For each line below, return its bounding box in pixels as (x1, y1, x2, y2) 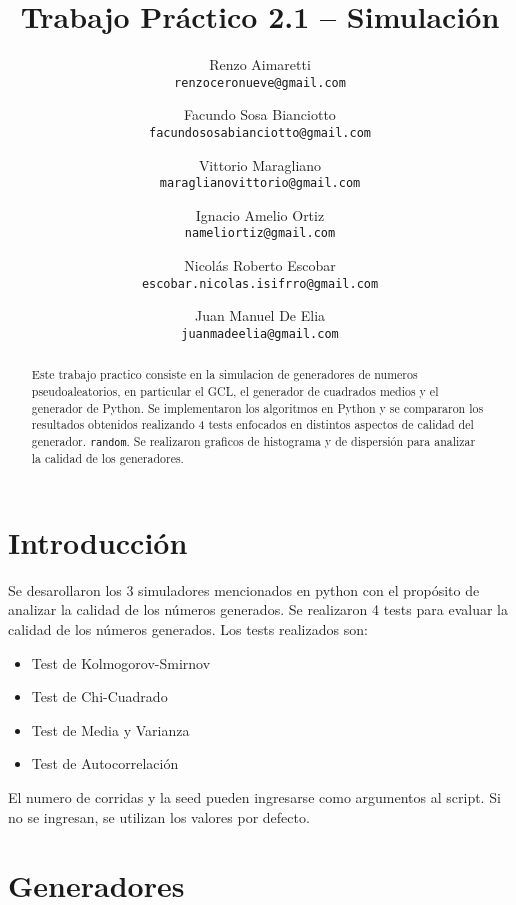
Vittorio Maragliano (198, 154, 322, 175)
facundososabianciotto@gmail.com (149, 125, 371, 140)
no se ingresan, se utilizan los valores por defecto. (8, 806, 310, 827)
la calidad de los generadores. (31, 450, 184, 467)
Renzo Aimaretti (209, 54, 311, 75)
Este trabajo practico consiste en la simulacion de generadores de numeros (31, 366, 418, 383)
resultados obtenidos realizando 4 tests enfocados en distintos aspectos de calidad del (31, 416, 474, 433)
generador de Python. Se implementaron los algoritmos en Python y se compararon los (31, 399, 484, 416)
